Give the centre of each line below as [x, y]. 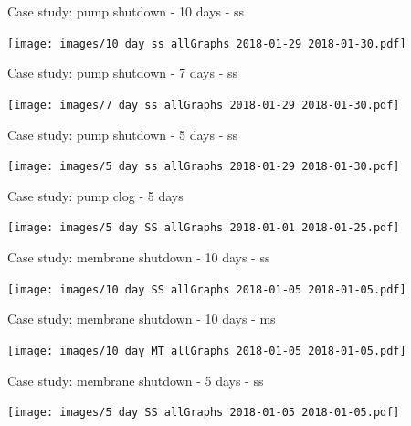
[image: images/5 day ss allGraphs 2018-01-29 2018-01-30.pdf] [204, 167]
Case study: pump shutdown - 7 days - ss [123, 73]
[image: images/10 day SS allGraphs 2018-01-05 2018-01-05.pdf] [207, 289]
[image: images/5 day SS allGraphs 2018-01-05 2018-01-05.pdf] [204, 413]
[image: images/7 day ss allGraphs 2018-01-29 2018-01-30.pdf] [204, 105]
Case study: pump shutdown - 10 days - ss [126, 11]
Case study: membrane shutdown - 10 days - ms [142, 319]
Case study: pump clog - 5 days [95, 195]
